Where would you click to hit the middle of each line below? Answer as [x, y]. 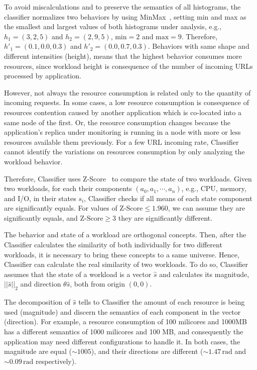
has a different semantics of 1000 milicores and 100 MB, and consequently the [124, 332]
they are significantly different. [165, 217]
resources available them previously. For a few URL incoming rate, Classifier [121, 142]
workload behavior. [33, 161]
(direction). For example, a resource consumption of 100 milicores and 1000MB [125, 321]
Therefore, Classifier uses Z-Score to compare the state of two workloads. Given [128, 178]
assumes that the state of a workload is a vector [78, 274]
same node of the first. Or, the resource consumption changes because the [117, 122]
